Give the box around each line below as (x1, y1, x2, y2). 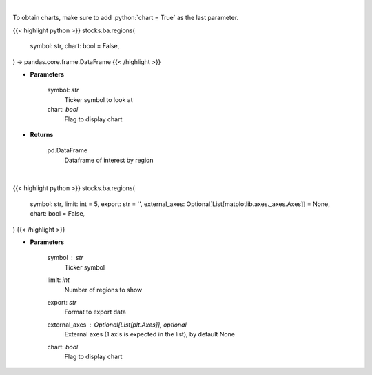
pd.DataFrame (47, 146, 88, 154)
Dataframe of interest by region (64, 156, 154, 164)
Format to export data (64, 307, 127, 316)
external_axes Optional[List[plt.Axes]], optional (47, 321, 187, 329)
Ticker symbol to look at (64, 95, 133, 103)
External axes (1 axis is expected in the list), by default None (64, 330, 236, 338)
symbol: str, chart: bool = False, (30, 42, 120, 50)
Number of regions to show (64, 285, 143, 294)
